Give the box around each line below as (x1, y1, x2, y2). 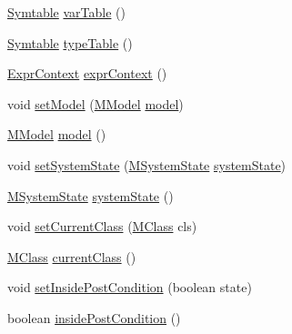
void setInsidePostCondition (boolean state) (7, 278, 252, 297)
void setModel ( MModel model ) (7, 94, 184, 113)
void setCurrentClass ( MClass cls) (7, 217, 197, 236)
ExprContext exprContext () (7, 64, 167, 83)
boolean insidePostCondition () (7, 308, 181, 327)
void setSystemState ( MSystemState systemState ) (7, 155, 287, 174)
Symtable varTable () (7, 3, 126, 21)
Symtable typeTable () (7, 33, 133, 52)
